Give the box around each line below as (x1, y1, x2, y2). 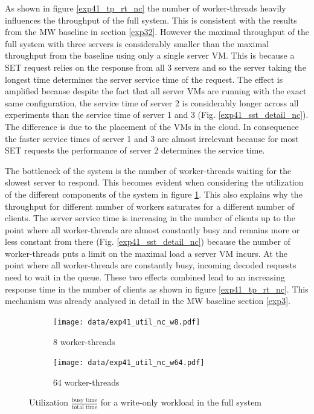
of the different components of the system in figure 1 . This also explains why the (5, 187, 303, 200)
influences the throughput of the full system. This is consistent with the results (5, 13, 297, 26)
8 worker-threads (53, 335, 115, 348)
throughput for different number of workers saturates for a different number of (5, 199, 295, 212)
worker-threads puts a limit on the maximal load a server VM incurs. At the (5, 247, 287, 259)
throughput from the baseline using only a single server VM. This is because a (5, 49, 295, 62)
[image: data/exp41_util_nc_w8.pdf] (53, 317, 200, 326)
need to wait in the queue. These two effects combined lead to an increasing (5, 271, 285, 283)
